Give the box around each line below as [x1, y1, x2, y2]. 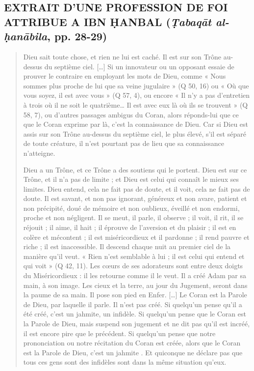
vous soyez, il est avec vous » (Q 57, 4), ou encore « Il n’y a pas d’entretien [23, 90, 250, 100]
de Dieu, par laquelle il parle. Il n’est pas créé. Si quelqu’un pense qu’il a [23, 299, 242, 309]
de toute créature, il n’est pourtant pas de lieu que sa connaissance [23, 138, 225, 148]
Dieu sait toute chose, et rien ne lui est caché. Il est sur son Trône [23, 51, 221, 61]
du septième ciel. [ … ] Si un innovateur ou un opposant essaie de [44, 61, 234, 71]
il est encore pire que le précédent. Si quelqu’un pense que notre [23, 328, 216, 338]
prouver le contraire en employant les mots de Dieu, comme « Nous [23, 71, 226, 81]
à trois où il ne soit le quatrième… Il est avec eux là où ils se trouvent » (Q [23, 99, 248, 110]
